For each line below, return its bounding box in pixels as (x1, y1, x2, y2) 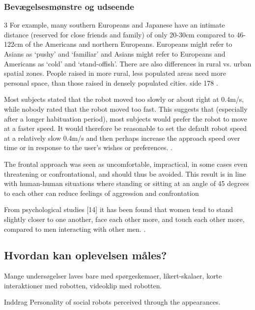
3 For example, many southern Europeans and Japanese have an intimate (4, 20, 225, 30)
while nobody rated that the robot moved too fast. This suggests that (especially (4, 103, 248, 114)
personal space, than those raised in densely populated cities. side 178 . (4, 77, 218, 88)
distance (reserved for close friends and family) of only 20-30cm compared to (4, 29, 234, 39)
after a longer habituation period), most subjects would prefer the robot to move (4, 113, 247, 124)
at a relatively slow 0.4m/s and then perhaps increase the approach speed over (4, 132, 240, 143)
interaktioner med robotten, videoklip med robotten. (4, 280, 162, 290)
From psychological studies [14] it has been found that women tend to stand (4, 204, 233, 215)
